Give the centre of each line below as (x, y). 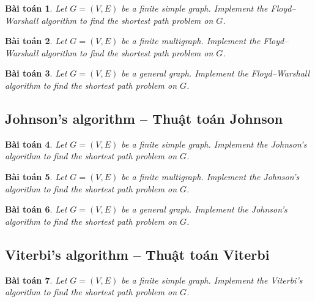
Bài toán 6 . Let (36, 209)
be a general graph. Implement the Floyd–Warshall (216, 73)
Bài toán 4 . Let (36, 144)
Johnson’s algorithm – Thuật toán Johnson (144, 118)
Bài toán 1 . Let (36, 8)
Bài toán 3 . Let (36, 73)
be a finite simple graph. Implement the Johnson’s (214, 144)
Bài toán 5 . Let (36, 176)
